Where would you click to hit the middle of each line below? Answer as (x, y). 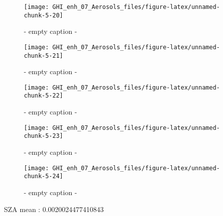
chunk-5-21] (44, 55)
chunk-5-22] (44, 96)
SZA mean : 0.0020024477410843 (54, 209)
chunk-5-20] (44, 15)
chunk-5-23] (44, 136)
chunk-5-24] (44, 176)
